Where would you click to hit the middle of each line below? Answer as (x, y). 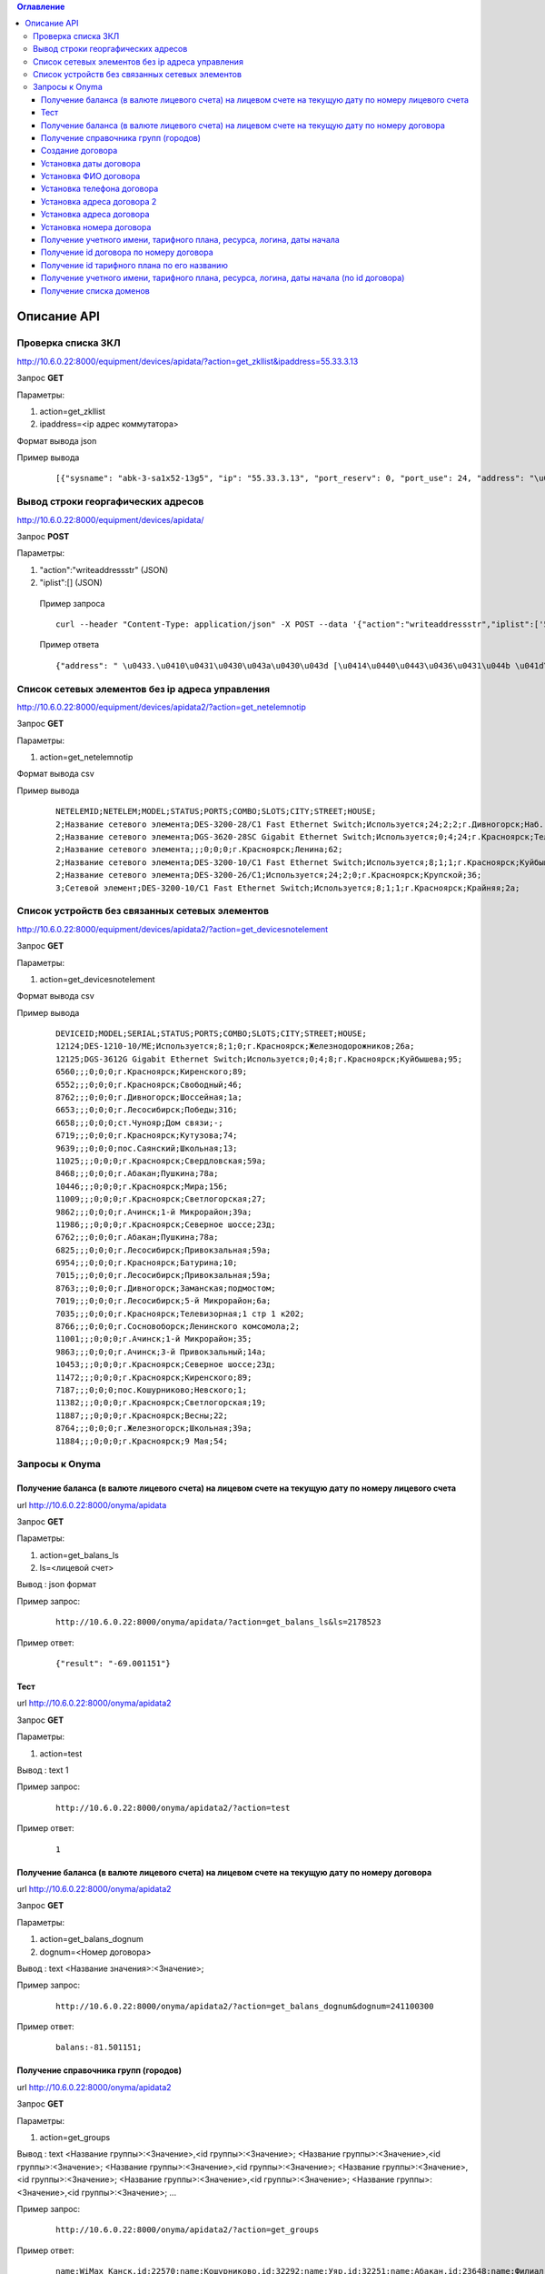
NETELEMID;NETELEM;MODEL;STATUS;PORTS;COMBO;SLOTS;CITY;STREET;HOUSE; (216, 811)
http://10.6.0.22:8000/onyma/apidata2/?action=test (173, 1807)
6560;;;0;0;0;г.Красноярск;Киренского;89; (152, 1072)
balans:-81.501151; (99, 2048)
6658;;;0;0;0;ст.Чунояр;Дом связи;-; (140, 1122)
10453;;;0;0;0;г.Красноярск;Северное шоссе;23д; (166, 1365)
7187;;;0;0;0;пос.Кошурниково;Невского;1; (152, 1390)
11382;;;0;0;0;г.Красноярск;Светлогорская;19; (161, 1403)
